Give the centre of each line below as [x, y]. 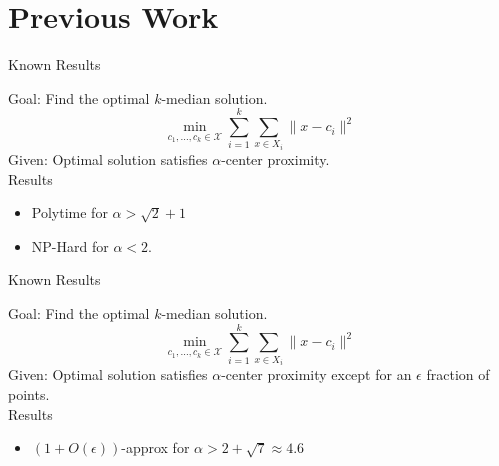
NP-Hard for [70, 245]
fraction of [458, 374]
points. [29, 394]
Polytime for [69, 212]
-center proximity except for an [316, 374]
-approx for [155, 447]
